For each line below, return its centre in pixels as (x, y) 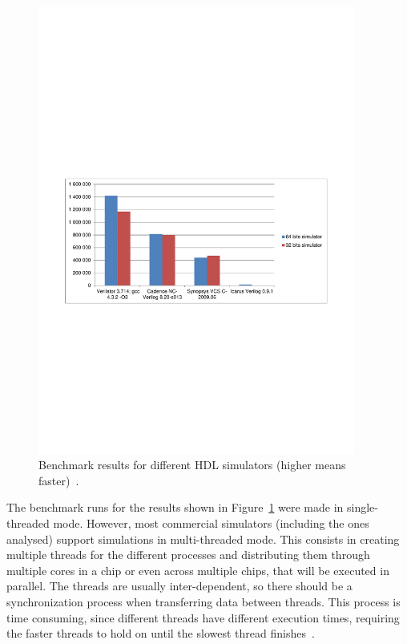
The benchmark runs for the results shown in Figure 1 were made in (175, 507)
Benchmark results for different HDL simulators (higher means (192, 465)
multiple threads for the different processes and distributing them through (188, 555)
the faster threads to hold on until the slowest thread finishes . (161, 633)
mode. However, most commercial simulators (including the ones (211, 523)
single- (362, 507)
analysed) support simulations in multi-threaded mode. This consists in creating (203, 539)
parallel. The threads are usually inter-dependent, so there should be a (179, 586)
